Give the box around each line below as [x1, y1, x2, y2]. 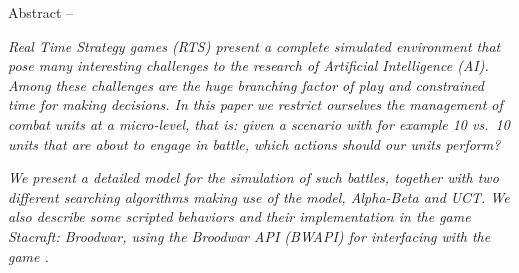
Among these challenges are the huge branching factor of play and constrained [8, 74, 484, 95]
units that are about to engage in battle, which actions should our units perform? [8, 133, 501, 154]
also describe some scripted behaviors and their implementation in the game [8, 206, 471, 227]
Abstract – [8, 2, 74, 22]
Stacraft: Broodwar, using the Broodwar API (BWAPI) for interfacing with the [8, 225, 491, 246]
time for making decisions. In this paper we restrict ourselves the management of [8, 94, 503, 115]
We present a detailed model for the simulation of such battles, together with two [8, 167, 499, 188]
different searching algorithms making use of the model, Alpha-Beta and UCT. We [8, 186, 510, 207]
